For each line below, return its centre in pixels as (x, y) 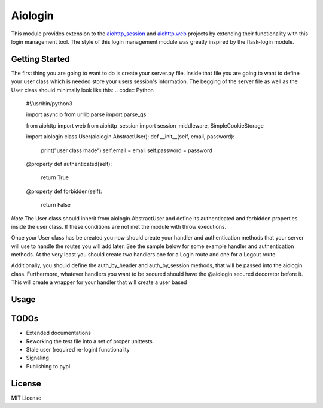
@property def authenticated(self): (69, 164)
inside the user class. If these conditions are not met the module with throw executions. (119, 226)
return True (55, 177)
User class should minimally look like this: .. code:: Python (82, 90)
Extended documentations (58, 333)
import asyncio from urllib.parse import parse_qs (86, 114)
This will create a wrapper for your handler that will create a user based (99, 282)
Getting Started (40, 59)
